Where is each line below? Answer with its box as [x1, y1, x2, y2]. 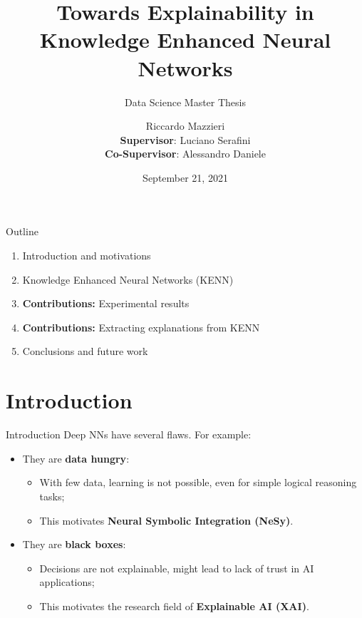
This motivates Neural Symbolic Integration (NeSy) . [39, 513, 294, 527]
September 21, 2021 [143, 170, 228, 185]
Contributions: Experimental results [22, 296, 190, 311]
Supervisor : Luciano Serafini [120, 132, 251, 147]
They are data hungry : [22, 450, 130, 465]
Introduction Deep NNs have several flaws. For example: [6, 427, 252, 442]
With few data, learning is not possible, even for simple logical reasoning [39, 475, 357, 490]
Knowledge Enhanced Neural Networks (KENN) [22, 272, 234, 287]
